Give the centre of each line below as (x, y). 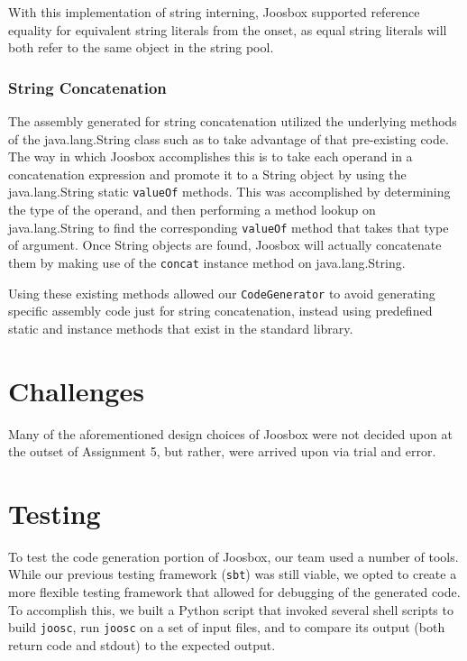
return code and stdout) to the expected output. (142, 644)
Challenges (76, 390)
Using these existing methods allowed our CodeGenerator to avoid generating (222, 293)
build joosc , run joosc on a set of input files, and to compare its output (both (227, 627)
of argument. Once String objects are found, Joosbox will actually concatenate (225, 245)
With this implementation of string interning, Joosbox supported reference (214, 12)
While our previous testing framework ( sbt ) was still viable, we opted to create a (233, 574)
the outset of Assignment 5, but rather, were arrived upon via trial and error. (222, 451)
